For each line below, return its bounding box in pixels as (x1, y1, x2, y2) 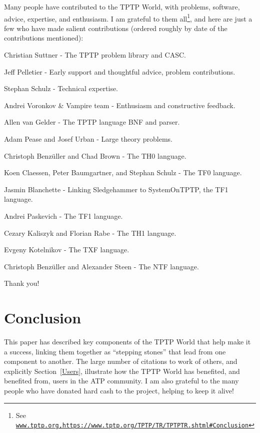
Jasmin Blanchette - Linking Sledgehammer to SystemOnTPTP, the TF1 (4, 184, 228, 194)
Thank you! (4, 278, 39, 288)
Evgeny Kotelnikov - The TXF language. (4, 244, 129, 255)
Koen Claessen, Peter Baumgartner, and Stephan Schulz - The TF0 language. (4, 167, 242, 178)
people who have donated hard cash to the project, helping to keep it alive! (4, 385, 234, 396)
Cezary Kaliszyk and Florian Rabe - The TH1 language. (4, 227, 176, 238)
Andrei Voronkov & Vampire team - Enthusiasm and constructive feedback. (4, 100, 235, 110)
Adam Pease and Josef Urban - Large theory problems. (4, 134, 172, 144)
